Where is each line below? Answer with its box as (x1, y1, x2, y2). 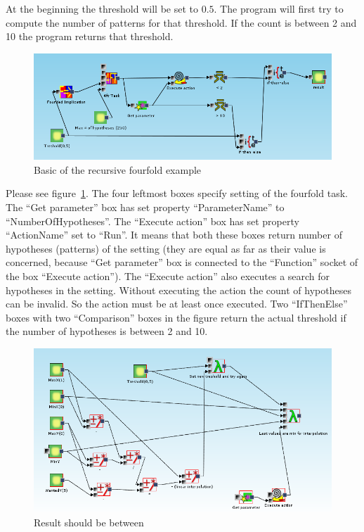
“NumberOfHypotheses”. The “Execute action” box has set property (6, 213, 299, 228)
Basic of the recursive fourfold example (34, 162, 202, 177)
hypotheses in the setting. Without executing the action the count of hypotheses (6, 282, 351, 297)
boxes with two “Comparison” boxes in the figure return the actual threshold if (6, 310, 346, 324)
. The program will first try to (214, 1, 344, 15)
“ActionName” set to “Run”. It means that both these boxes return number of (6, 227, 342, 242)
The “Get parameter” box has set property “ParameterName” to (6, 199, 285, 214)
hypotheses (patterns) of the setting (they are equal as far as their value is (6, 241, 326, 255)
